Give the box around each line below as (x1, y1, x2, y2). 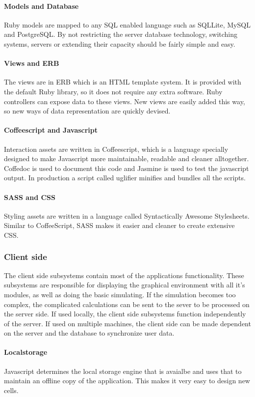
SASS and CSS (4, 192, 55, 202)
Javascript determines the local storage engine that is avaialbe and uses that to (4, 366, 242, 376)
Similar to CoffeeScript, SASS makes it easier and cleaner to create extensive (4, 220, 235, 230)
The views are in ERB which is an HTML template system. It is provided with (4, 77, 241, 87)
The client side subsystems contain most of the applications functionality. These (4, 270, 244, 280)
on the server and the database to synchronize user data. (4, 328, 175, 338)
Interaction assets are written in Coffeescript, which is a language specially (4, 143, 229, 154)
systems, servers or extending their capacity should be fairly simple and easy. (4, 38, 235, 49)
